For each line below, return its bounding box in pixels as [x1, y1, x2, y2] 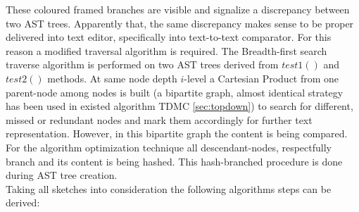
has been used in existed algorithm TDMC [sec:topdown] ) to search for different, [6, 99, 353, 113]
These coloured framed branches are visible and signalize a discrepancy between [6, 2, 350, 16]
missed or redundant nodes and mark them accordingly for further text [6, 112, 313, 127]
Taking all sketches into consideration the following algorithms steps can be [6, 181, 332, 196]
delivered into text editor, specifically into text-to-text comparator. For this [6, 30, 332, 44]
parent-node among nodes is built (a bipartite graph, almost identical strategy [6, 85, 344, 99]
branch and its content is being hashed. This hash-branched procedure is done [6, 154, 343, 168]
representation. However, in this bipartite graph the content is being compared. [6, 126, 348, 141]
